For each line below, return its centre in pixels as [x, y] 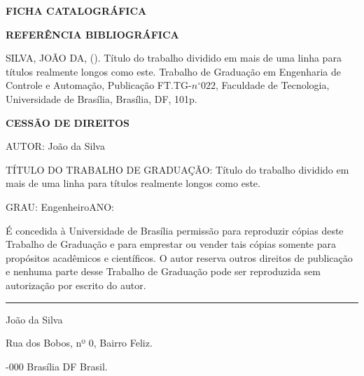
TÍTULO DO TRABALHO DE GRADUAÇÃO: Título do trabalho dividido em [177, 169]
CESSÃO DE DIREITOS [68, 122]
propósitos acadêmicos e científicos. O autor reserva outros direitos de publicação [179, 257]
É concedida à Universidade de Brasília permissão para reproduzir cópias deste [175, 230]
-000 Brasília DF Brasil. [57, 366]
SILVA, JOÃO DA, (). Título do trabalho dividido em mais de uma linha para [174, 58]
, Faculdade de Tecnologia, [272, 85]
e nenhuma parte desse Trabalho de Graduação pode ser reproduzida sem [163, 271]
